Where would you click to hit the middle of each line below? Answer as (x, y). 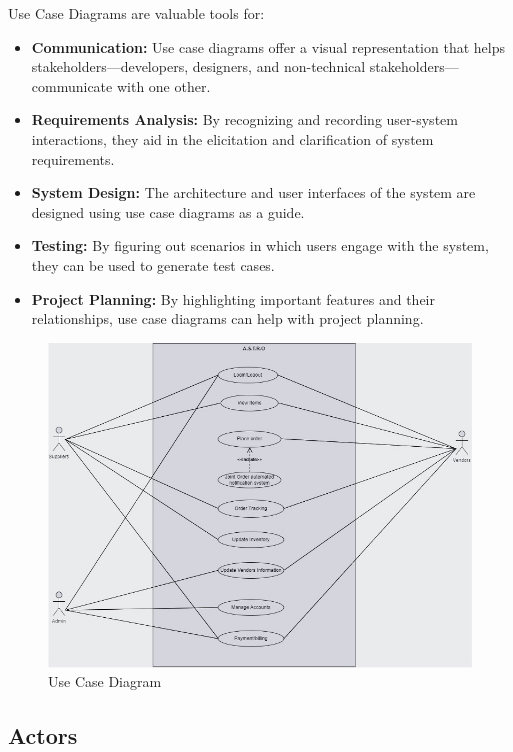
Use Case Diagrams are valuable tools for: (136, 13)
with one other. (163, 85)
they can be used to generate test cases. (153, 264)
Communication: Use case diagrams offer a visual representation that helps (268, 46)
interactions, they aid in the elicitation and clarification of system (232, 138)
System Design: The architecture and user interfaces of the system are (253, 192)
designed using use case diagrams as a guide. (168, 211)
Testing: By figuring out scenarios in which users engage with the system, (260, 245)
